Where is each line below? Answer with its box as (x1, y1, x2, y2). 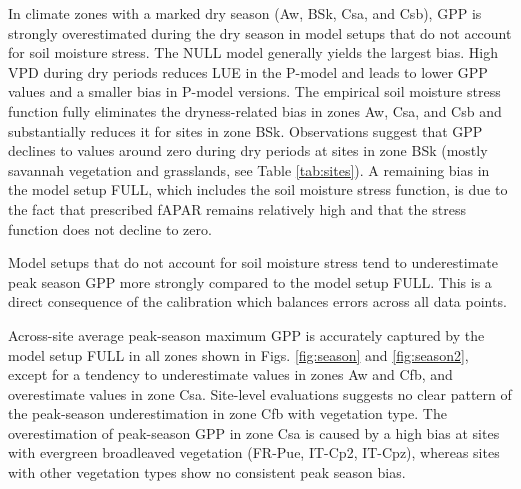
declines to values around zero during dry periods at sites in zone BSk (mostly (8, 140, 488, 161)
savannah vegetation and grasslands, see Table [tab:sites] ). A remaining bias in (8, 159, 490, 180)
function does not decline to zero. (8, 218, 212, 239)
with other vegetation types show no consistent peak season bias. (8, 462, 406, 483)
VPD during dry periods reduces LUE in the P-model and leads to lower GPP (8, 61, 488, 82)
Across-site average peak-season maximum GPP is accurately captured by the (8, 324, 485, 345)
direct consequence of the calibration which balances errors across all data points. (8, 291, 507, 312)
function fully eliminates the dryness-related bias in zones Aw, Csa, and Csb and (8, 100, 502, 121)
